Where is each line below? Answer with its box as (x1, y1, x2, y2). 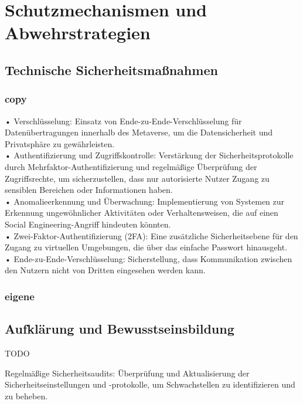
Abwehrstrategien (5, 21, 151, 45)
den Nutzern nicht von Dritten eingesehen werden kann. (5, 264, 206, 276)
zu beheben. (5, 389, 48, 402)
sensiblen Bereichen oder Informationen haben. (5, 184, 173, 196)
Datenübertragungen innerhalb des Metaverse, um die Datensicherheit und (5, 126, 273, 138)
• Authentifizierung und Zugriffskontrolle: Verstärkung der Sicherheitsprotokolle (5, 149, 294, 161)
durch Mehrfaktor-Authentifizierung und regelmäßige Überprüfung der (5, 160, 257, 172)
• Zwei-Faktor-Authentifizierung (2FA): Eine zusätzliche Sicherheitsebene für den (5, 229, 298, 242)
